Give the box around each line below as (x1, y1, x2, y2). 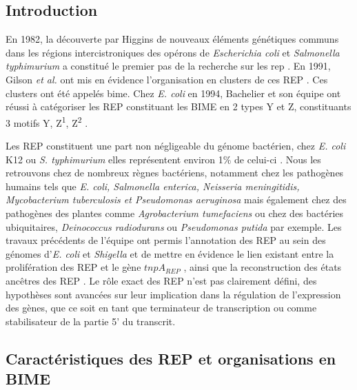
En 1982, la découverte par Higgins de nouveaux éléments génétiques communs (6, 32, 339, 46)
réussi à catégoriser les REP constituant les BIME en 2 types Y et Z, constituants (6, 99, 351, 114)
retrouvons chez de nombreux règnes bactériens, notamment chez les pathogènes (6, 165, 344, 180)
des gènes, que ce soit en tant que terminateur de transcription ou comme (6, 300, 317, 315)
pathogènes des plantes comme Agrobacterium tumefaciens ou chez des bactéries (6, 205, 344, 220)
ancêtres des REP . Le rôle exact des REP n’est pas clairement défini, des (6, 273, 317, 287)
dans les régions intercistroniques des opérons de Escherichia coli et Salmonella (6, 45, 340, 59)
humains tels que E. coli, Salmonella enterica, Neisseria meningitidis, (6, 178, 300, 193)
